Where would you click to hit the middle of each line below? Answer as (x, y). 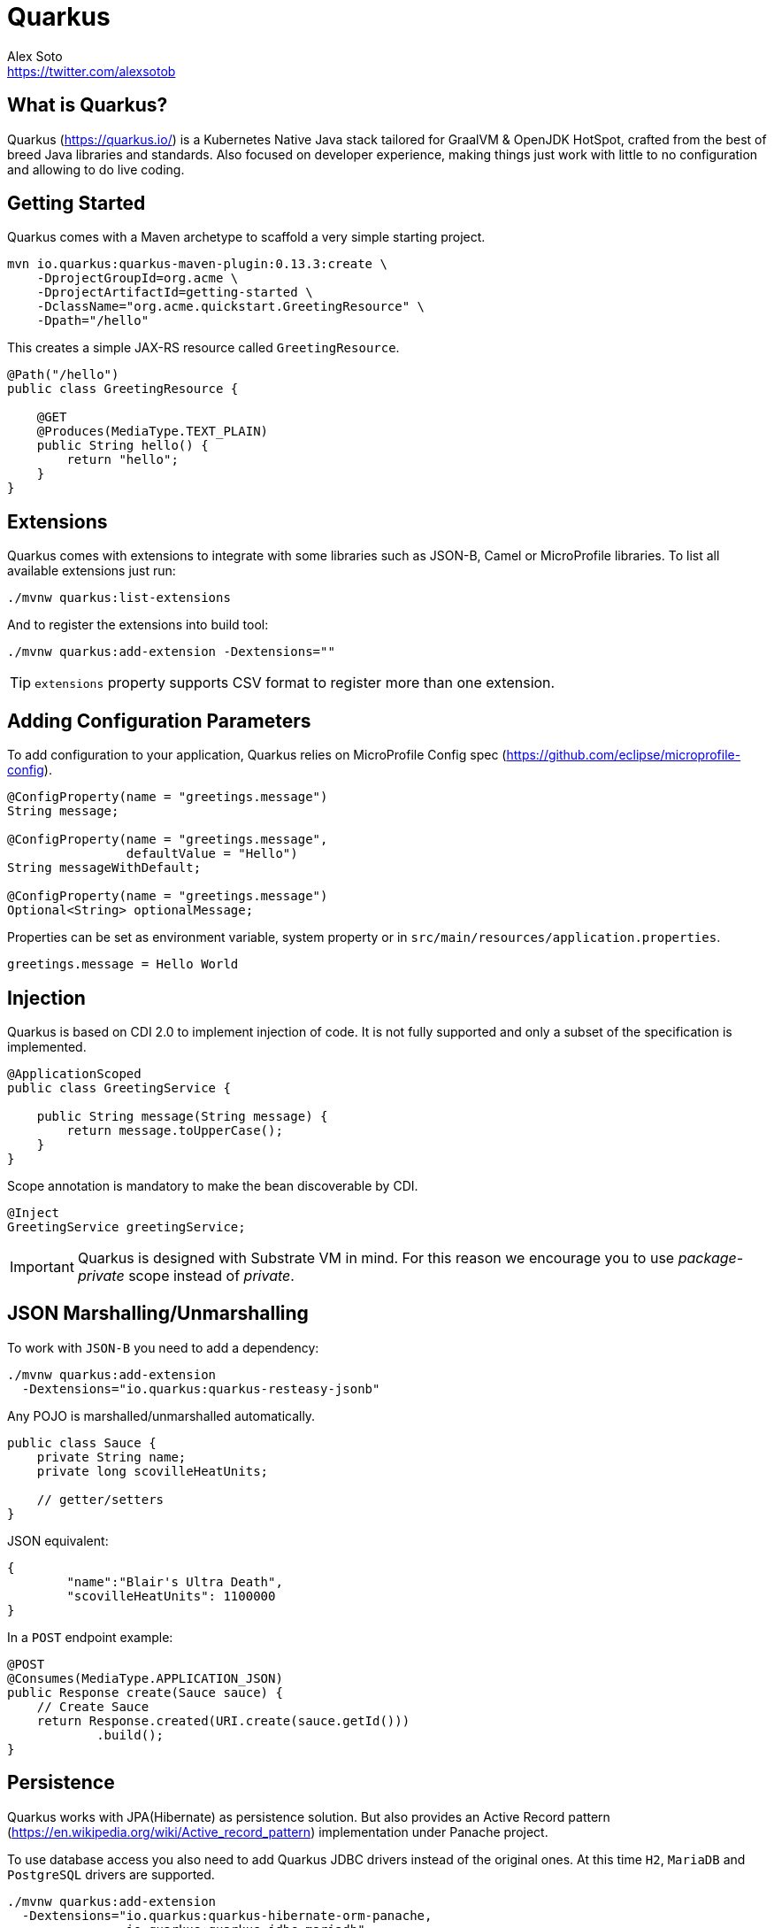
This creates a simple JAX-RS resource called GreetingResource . (203, 348)
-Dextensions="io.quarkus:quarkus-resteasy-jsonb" (201, 1388)
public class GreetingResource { (123, 389)
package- (711, 1257)
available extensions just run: (92, 571)
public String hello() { (123, 446)
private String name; (111, 1457)
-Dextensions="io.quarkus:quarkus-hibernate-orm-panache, (227, 1915)
